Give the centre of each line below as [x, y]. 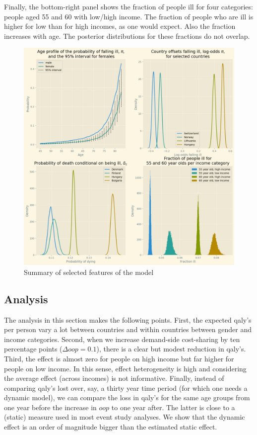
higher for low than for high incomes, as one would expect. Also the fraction [120, 26]
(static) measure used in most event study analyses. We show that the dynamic [125, 417]
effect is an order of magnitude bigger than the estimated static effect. [111, 427]
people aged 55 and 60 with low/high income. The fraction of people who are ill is [129, 16]
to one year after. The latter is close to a [173, 407]
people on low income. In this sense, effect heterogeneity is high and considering [125, 368]
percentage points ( [33, 349]
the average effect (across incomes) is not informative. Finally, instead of [114, 378]
